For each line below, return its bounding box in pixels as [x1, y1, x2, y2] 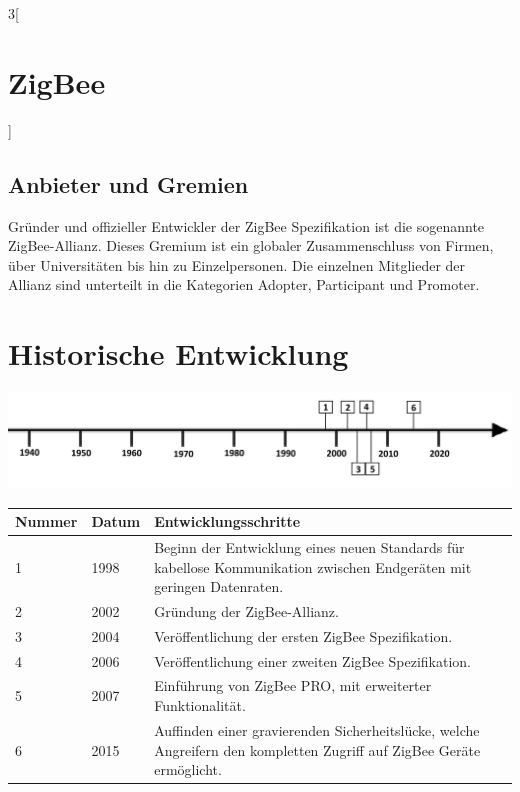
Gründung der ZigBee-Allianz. [154, 600, 339, 621]
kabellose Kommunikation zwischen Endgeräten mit [154, 556, 472, 577]
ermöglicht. [154, 759, 222, 780]
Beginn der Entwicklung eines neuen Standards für [154, 536, 465, 557]
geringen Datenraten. [154, 576, 284, 597]
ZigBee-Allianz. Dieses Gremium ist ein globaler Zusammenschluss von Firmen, [8, 235, 494, 256]
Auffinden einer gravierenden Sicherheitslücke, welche [154, 719, 480, 740]
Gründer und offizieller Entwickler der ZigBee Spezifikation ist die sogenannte [8, 215, 485, 236]
